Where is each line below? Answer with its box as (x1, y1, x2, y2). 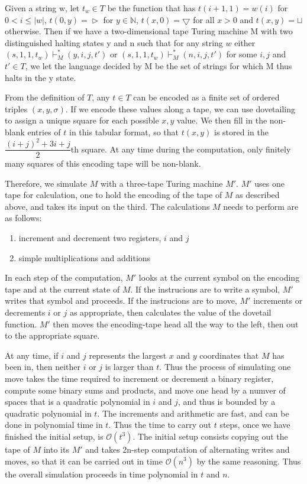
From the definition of (5, 91, 85, 103)
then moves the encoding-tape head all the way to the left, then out (53, 317, 299, 330)
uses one (254, 177, 285, 189)
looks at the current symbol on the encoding (138, 271, 300, 284)
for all (193, 13, 215, 25)
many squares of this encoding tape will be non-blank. (5, 157, 201, 170)
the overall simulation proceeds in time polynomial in (5, 467, 198, 480)
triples (5, 102, 28, 115)
